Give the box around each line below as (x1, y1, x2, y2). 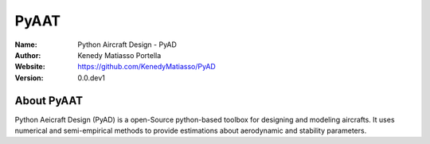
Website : (14, 62, 45, 72)
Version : (14, 72, 44, 83)
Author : (14, 50, 41, 60)
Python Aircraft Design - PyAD (77, 40, 177, 49)
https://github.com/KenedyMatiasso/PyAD (77, 62, 217, 72)
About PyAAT (14, 94, 84, 107)
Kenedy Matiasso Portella (77, 50, 162, 60)
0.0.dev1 (77, 72, 105, 83)
